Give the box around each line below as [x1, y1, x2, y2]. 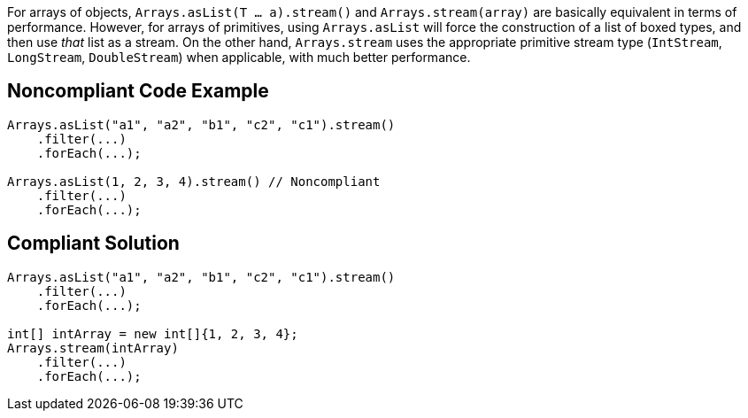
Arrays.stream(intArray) [7, 340, 179, 355]
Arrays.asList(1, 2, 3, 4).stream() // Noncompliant [7, 174, 381, 189]
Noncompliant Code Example [7, 80, 269, 103]
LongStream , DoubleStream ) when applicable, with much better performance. [7, 50, 471, 65]
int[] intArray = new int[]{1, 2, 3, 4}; [7, 326, 298, 341]
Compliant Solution [7, 232, 180, 255]
